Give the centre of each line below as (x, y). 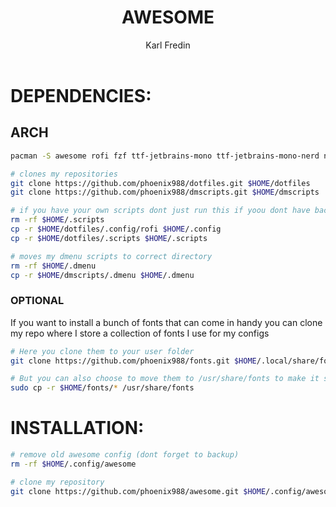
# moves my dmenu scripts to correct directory (111, 256)
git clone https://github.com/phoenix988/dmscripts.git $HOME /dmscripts (165, 192)
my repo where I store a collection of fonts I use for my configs (140, 333)
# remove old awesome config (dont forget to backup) (125, 455)
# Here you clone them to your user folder (102, 351)
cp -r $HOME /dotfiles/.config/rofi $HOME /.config (116, 229)
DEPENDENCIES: (81, 95)
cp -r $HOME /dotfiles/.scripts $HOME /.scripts (109, 238)
